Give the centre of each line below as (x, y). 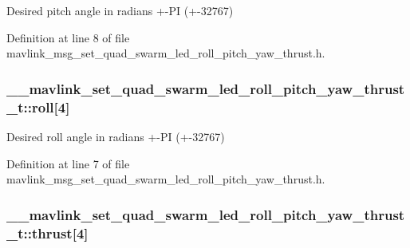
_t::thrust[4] (47, 232)
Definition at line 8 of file (68, 37)
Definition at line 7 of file (68, 163)
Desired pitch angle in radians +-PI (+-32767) (120, 10)
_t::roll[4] (38, 106)
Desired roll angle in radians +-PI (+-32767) (116, 136)
